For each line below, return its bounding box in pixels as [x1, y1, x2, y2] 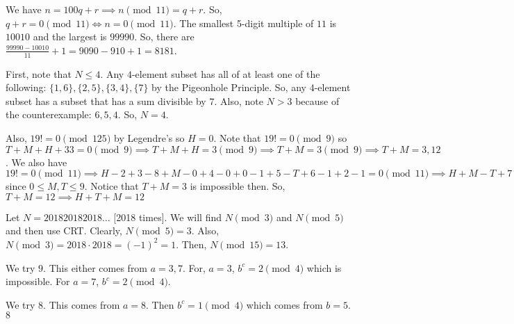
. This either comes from [43, 260, 148, 275]
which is [306, 260, 342, 275]
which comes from [246, 297, 323, 311]
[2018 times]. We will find [113, 209, 222, 224]
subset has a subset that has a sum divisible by [6, 93, 206, 108]
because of [295, 93, 340, 108]
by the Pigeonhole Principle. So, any [151, 80, 306, 95]
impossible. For [6, 274, 70, 289]
